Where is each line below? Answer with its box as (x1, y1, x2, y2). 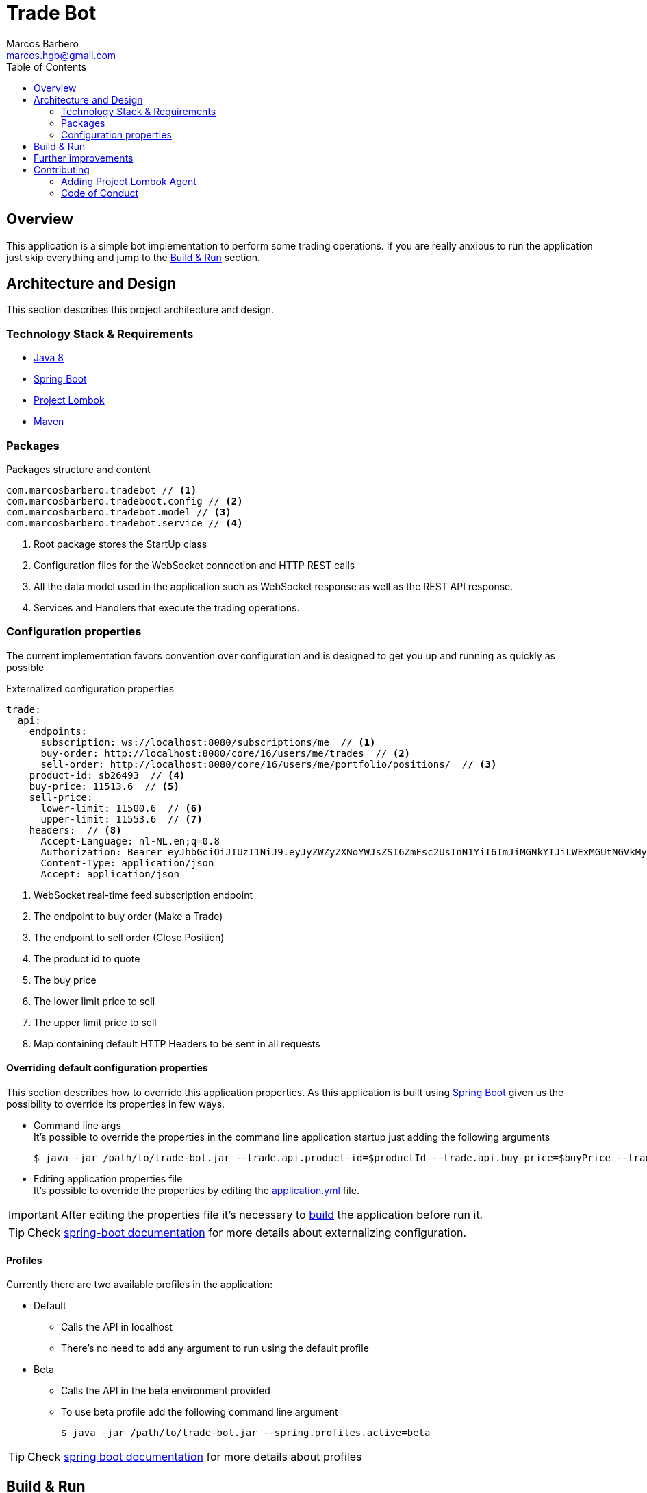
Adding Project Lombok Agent (61, 175, 196, 187)
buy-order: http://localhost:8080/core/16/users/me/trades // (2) (40, 747, 411, 759)
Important (8, 1207, 58, 1222)
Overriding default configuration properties (6, 1062, 208, 1074)
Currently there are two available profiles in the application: (6, 1278, 273, 1291)
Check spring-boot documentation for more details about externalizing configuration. (27, 1225, 467, 1239)
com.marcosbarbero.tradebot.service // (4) (6, 517, 243, 529)
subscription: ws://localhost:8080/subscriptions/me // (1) (40, 736, 376, 748)
